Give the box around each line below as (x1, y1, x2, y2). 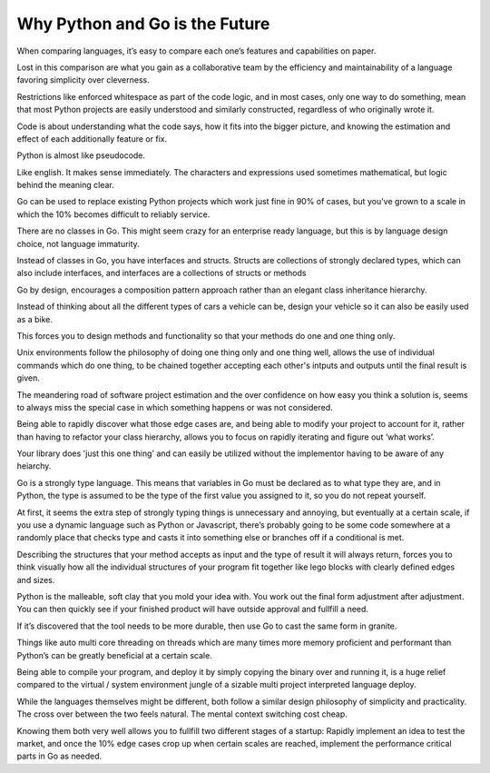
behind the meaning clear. (16, 180, 115, 191)
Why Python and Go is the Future (16, 14, 270, 34)
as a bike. (16, 313, 54, 324)
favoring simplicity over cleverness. (16, 74, 150, 85)
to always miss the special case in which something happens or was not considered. (16, 401, 333, 412)
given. (16, 372, 41, 383)
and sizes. (16, 574, 55, 585)
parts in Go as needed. (16, 750, 103, 762)
